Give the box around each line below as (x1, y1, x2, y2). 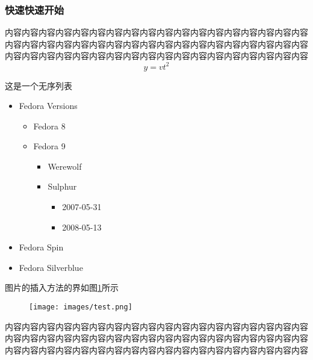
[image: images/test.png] (29, 303, 132, 312)
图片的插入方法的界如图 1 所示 (5, 281, 119, 294)
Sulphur (48, 180, 77, 193)
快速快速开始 (5, 2, 64, 17)
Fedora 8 (33, 119, 66, 132)
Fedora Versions (19, 99, 78, 112)
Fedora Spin (19, 241, 64, 253)
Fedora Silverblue (19, 261, 83, 273)
